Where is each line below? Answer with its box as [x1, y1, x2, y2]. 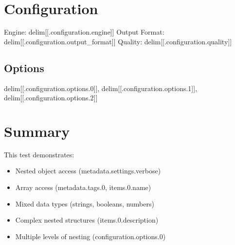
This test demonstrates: [4, 149, 74, 159]
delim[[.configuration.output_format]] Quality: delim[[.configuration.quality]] [4, 36, 232, 46]
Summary [4, 121, 70, 141]
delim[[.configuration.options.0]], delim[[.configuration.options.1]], [4, 83, 198, 93]
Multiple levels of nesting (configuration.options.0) [15, 231, 166, 241]
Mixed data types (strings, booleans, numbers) [15, 198, 154, 208]
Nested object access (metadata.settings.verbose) [15, 166, 161, 176]
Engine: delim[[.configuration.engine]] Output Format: [4, 27, 164, 37]
